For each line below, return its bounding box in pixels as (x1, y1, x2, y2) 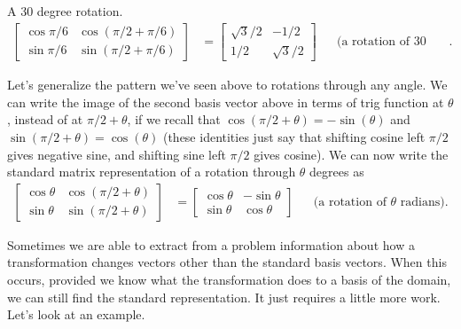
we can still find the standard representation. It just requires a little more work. (7, 287, 441, 306)
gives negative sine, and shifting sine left (7, 145, 226, 163)
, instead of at (7, 110, 83, 129)
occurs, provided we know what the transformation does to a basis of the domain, (7, 270, 451, 289)
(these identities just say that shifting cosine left (162, 128, 426, 146)
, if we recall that (127, 110, 221, 129)
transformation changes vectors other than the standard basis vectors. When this (7, 253, 447, 271)
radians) (400, 195, 445, 208)
